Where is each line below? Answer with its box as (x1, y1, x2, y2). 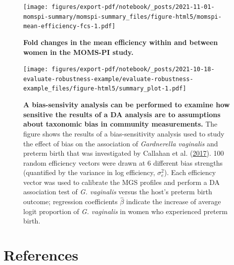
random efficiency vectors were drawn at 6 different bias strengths (23, 157, 223, 168)
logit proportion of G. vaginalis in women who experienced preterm (23, 206, 228, 216)
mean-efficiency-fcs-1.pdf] (23, 23, 116, 30)
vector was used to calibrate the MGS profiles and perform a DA (23, 177, 220, 187)
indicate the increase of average (126, 196, 221, 207)
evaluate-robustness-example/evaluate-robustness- (23, 75, 193, 83)
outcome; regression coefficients (23, 196, 118, 207)
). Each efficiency (164, 167, 216, 177)
